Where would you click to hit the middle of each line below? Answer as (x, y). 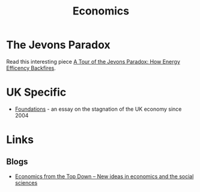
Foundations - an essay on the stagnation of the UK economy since (98, 109)
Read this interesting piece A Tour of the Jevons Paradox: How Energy (93, 61)
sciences (26, 182)
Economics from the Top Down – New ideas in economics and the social (104, 176)
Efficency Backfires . (31, 68)
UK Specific (36, 92)
